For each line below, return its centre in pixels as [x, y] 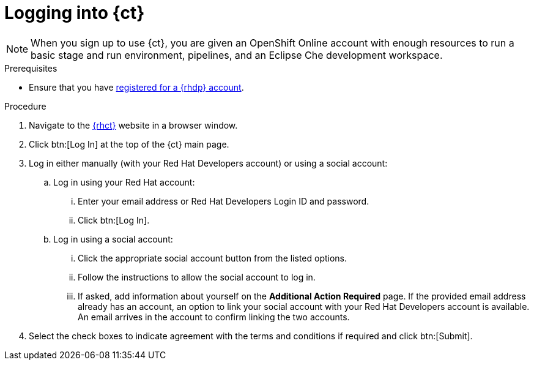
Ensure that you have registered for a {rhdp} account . [136, 87]
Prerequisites [31, 68]
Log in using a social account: [113, 239]
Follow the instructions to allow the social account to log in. [197, 277]
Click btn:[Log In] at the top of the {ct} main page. [129, 144]
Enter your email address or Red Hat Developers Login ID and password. [224, 201]
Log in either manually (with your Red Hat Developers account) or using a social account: [208, 163]
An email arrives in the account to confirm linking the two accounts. [214, 317]
